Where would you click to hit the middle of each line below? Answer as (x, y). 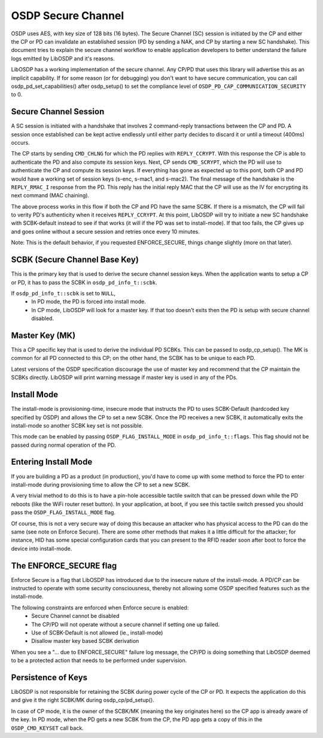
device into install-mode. (42, 548)
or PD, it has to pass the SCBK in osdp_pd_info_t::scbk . (84, 282)
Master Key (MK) (43, 335)
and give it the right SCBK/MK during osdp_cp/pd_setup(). (83, 700)
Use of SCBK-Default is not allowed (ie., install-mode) (97, 632)
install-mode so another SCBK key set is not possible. (77, 425)
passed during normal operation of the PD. (63, 445)
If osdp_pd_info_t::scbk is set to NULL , (63, 293)
